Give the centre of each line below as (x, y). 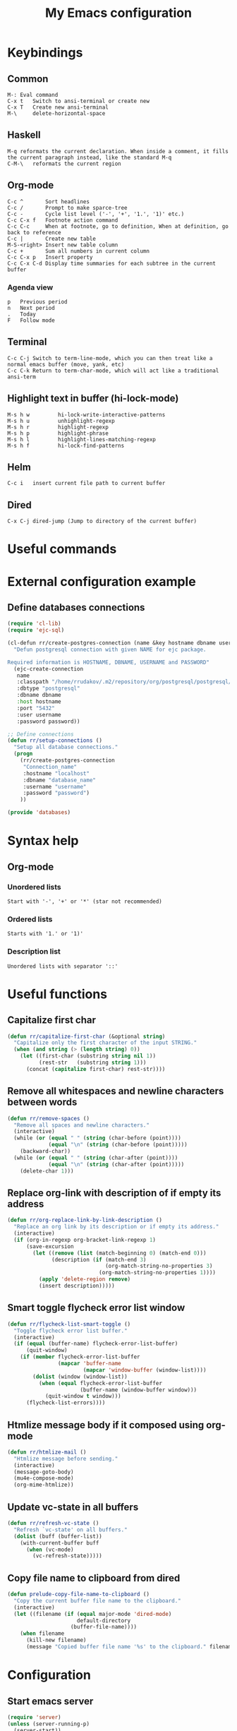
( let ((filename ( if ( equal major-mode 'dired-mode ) (93, 1614)
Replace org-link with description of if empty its (114, 1193)
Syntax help (43, 841)
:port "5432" (36, 708)
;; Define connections (41, 734)
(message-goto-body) (44, 1472)
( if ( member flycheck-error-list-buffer (80, 1357)
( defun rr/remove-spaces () (49, 1118)
